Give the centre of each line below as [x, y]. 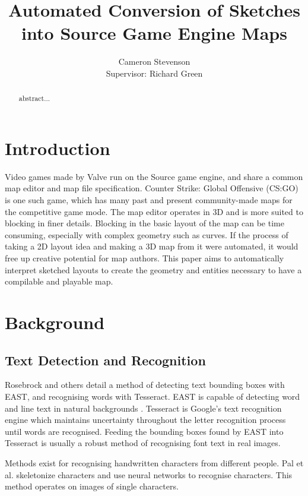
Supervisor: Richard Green [154, 73]
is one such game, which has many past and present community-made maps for [149, 200]
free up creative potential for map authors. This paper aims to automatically [145, 258]
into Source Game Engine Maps [154, 33]
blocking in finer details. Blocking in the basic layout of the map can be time [145, 223]
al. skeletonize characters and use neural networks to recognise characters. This [149, 474]
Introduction [58, 148]
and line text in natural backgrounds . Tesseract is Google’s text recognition [143, 408]
